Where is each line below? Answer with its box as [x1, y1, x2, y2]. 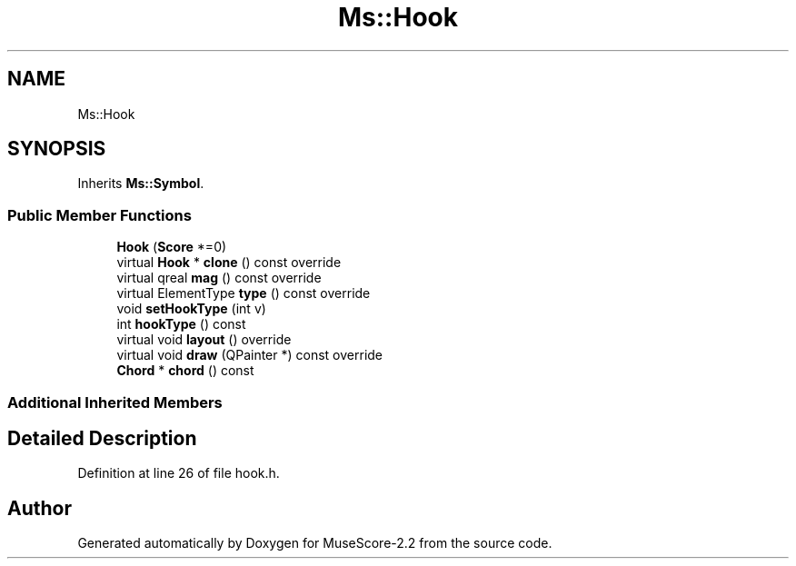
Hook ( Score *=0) [116, 239, 227, 255]
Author [7, 496, 72, 520]
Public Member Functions [7, 205, 192, 224]
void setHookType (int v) [116, 301, 266, 317]
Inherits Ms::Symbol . [77, 175, 204, 192]
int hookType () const [116, 316, 246, 333]
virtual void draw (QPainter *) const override [116, 347, 383, 363]
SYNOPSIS [7, 137, 106, 161]
